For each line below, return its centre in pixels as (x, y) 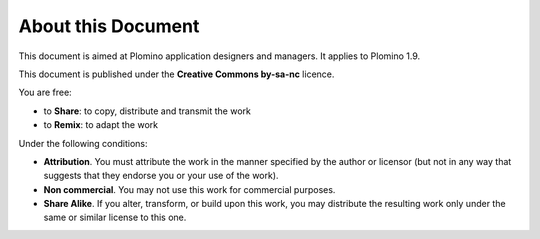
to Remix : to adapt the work (101, 125)
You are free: (45, 92)
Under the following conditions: (83, 143)
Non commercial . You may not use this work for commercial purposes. (189, 189)
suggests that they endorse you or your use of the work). (161, 176)
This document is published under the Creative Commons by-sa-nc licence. (176, 74)
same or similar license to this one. (115, 217)
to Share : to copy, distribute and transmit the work (147, 111)
